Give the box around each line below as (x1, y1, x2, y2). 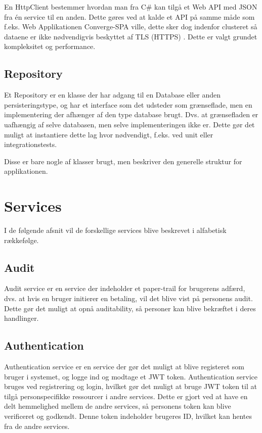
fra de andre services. (4, 420, 70, 431)
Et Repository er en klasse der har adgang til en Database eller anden (4, 89, 221, 100)
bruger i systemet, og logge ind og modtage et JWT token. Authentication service (4, 371, 258, 381)
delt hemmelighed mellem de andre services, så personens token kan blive (4, 401, 231, 411)
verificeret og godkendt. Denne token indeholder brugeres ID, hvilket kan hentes (4, 410, 252, 421)
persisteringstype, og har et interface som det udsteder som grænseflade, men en (4, 99, 252, 110)
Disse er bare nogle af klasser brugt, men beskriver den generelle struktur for (4, 156, 242, 166)
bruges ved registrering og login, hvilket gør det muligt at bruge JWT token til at (4, 381, 257, 392)
